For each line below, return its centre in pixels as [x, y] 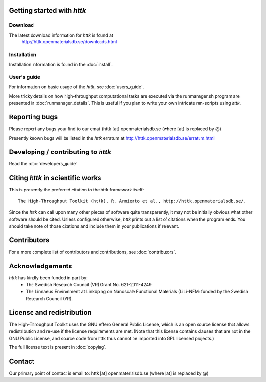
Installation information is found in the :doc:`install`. [61, 65]
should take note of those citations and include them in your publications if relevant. [94, 226]
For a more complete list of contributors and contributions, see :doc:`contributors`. [93, 252]
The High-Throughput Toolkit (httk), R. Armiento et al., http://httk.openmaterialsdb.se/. [132, 201]
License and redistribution [50, 313]
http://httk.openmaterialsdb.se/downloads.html [69, 42]
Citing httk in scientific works [55, 178]
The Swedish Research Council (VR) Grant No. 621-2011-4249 [89, 285]
